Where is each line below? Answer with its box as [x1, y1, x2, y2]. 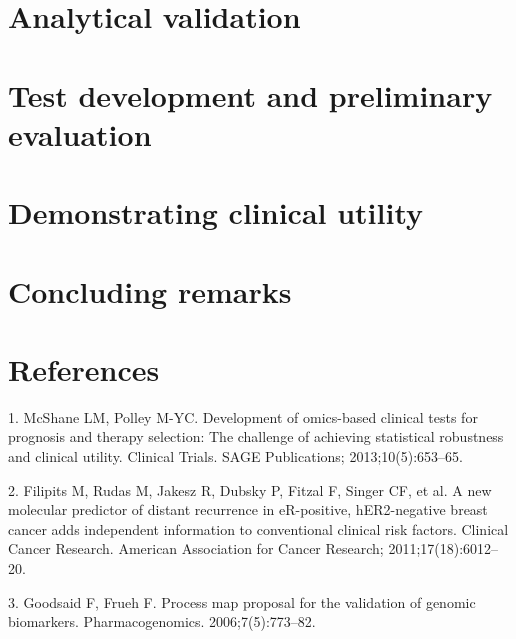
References [8, 348, 160, 389]
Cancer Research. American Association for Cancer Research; [8, 538, 384, 559]
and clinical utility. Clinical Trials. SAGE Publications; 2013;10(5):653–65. [8, 446, 463, 466]
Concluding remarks [8, 270, 292, 311]
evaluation [8, 113, 152, 154]
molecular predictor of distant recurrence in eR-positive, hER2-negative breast [8, 499, 488, 520]
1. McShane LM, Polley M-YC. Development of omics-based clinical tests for [8, 406, 478, 427]
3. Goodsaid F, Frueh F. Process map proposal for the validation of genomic [8, 591, 476, 612]
